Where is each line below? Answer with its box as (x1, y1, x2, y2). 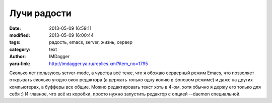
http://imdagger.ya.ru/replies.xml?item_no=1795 (49, 61, 148, 67)
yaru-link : (9, 61, 30, 67)
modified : (9, 32, 30, 38)
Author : (9, 54, 26, 60)
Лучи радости (9, 8, 72, 19)
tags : (9, 39, 21, 45)
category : (9, 46, 31, 53)
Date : (9, 25, 21, 31)
